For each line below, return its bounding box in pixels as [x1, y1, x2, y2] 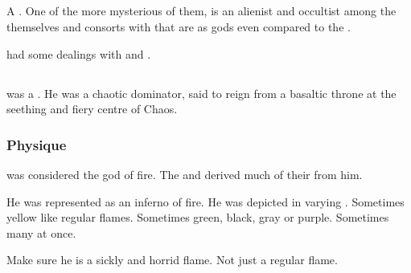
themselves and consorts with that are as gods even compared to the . [6, 18, 351, 35]
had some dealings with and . [6, 45, 151, 62]
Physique [6, 134, 67, 154]
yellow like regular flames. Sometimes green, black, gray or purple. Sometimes [6, 209, 389, 226]
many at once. [6, 224, 76, 241]
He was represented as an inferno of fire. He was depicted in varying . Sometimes [6, 193, 405, 210]
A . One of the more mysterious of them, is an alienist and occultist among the [6, 2, 397, 19]
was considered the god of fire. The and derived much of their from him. [6, 165, 363, 182]
